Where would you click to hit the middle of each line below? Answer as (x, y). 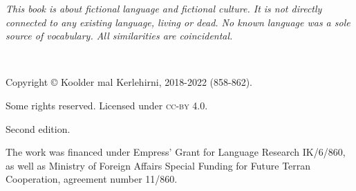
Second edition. (38, 128)
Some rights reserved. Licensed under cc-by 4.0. (107, 105)
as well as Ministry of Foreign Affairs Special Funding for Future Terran (158, 165)
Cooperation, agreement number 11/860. (92, 179)
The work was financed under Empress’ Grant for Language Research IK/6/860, (176, 152)
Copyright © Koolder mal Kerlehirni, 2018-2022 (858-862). (129, 82)
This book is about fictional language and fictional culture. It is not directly (164, 8)
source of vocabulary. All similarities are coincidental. (119, 36)
